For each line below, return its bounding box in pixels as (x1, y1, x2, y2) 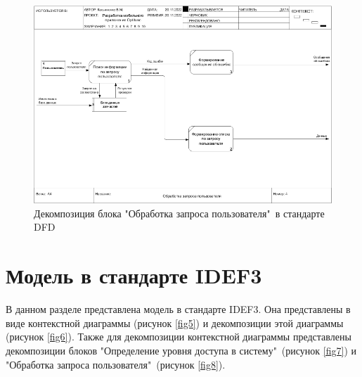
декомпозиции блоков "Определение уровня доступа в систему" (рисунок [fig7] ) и (6, 343, 356, 357)
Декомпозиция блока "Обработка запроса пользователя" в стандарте (34, 205, 325, 220)
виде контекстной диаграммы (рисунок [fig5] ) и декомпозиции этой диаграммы (6, 315, 344, 330)
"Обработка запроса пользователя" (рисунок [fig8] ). (6, 357, 226, 371)
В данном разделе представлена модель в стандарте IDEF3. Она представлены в (6, 302, 351, 317)
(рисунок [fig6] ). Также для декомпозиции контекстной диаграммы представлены (6, 329, 351, 344)
